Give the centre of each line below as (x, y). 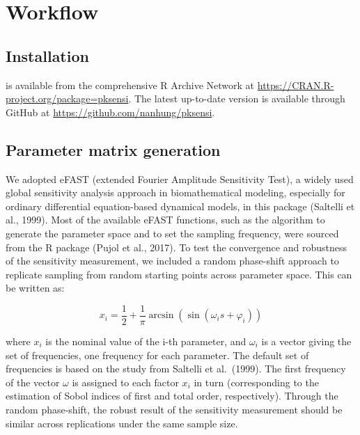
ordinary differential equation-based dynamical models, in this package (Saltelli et (180, 206)
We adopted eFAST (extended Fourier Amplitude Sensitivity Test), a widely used (180, 179)
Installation (47, 55)
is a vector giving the (306, 341)
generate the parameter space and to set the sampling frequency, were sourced (172, 233)
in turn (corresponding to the (256, 382)
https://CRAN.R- (296, 85)
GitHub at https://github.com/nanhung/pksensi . (110, 112)
